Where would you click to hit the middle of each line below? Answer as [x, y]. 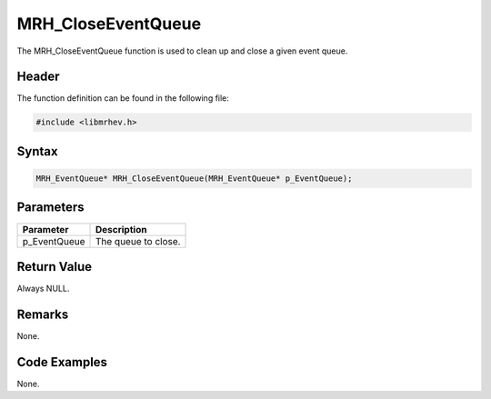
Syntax [37, 151]
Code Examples [62, 362]
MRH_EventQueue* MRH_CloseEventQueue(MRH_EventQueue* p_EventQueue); [194, 179]
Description [121, 229]
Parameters [50, 208]
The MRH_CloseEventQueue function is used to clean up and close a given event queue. [182, 51]
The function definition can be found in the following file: [123, 98]
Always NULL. [43, 289]
